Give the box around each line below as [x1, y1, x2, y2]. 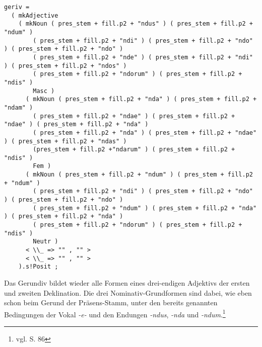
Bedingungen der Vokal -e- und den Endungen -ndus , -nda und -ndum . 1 [4, 307, 226, 319]
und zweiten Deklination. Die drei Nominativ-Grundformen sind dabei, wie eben [4, 287, 252, 298]
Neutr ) [33, 238, 58, 245]
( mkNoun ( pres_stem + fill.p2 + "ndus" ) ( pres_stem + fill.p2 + [18, 20, 253, 28]
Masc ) [33, 87, 55, 95]
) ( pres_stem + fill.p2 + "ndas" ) [4, 137, 127, 145]
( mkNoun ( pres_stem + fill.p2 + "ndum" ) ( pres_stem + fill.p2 [25, 171, 253, 179]
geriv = [4, 4, 30, 11]
